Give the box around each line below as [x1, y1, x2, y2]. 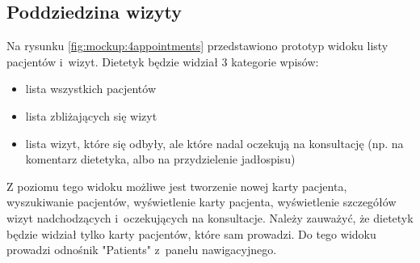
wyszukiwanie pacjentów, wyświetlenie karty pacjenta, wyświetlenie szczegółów [6, 193, 397, 210]
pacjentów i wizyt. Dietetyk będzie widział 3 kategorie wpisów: [6, 53, 319, 70]
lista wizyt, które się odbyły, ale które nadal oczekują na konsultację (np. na [25, 134, 404, 151]
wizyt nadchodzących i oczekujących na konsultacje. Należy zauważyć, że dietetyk [6, 209, 414, 226]
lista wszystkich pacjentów [25, 80, 157, 97]
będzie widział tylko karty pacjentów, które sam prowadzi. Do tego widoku [6, 225, 376, 242]
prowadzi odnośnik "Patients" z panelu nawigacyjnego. [6, 241, 277, 258]
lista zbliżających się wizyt [25, 107, 157, 124]
